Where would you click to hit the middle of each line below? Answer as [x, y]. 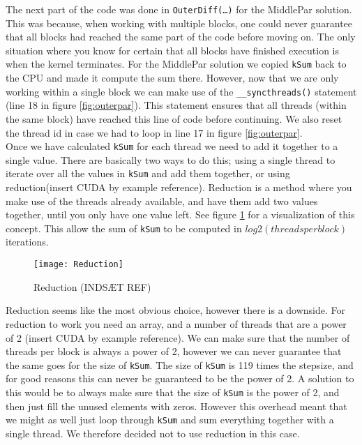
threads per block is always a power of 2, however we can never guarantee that [174, 351]
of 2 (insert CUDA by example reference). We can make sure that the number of [178, 337]
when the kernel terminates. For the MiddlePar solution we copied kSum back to [176, 64]
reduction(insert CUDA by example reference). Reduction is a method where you [179, 187]
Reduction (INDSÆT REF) [92, 286]
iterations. [27, 242]
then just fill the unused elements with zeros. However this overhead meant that [176, 406]
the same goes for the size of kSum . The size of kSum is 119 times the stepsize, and [180, 364]
